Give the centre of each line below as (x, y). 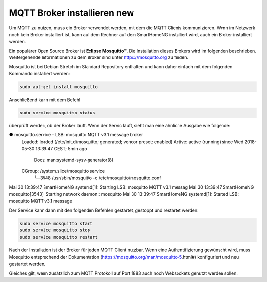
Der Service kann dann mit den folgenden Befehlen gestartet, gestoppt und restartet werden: (104, 210)
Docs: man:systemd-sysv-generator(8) (74, 160)
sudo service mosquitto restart (59, 237)
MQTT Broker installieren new (72, 13)
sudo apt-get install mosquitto (59, 86)
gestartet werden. (27, 264)
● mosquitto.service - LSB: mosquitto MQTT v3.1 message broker (76, 135)
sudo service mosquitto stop (55, 230)
